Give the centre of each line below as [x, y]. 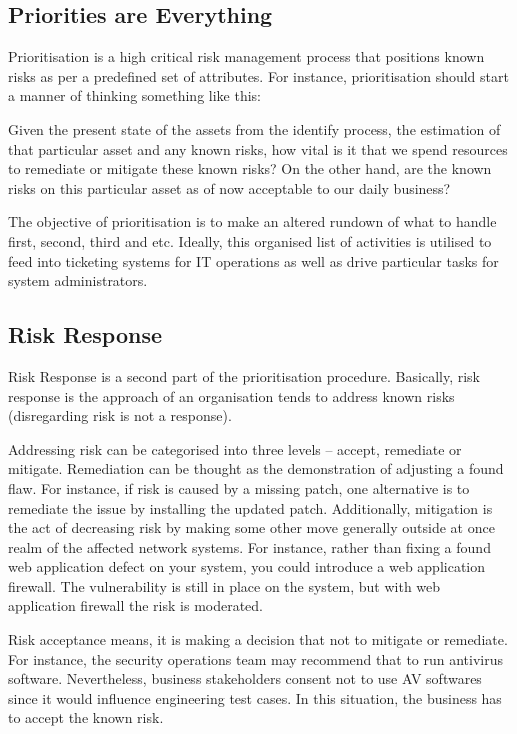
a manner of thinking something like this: [134, 95]
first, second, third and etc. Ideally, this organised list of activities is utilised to [250, 240]
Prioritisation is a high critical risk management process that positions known [246, 56]
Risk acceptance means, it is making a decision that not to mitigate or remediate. [258, 639]
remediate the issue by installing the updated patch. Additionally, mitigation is [250, 507]
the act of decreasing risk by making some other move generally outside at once [251, 527]
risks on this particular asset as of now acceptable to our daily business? [229, 187]
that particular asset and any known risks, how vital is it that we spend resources [258, 148]
